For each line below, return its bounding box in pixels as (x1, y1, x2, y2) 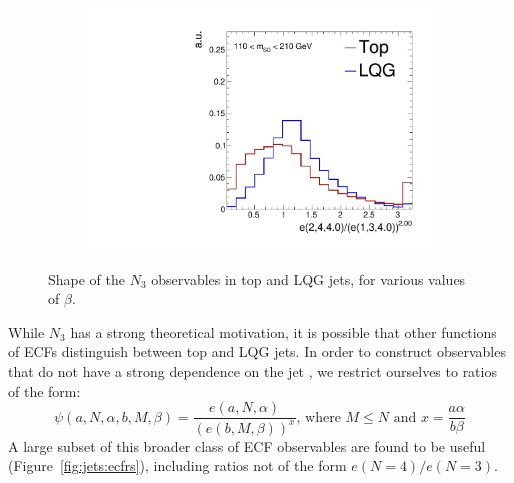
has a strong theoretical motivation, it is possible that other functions (70, 321, 497, 342)
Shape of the (48, 268, 126, 289)
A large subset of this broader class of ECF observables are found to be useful (8, 435, 486, 456)
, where (296, 410, 341, 425)
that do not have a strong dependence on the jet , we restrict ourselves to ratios (8, 361, 497, 382)
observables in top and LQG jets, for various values (151, 268, 466, 289)
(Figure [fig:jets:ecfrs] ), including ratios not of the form (8, 455, 347, 476)
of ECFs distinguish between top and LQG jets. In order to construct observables (8, 341, 506, 362)
